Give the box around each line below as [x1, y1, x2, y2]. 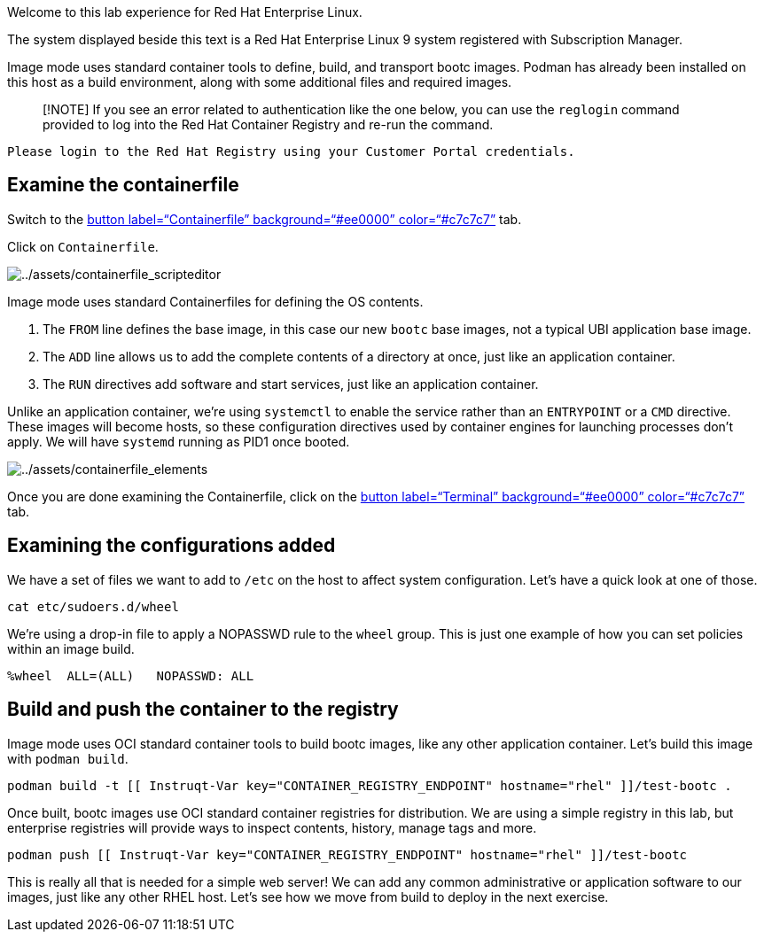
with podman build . [7, 750, 129, 766]
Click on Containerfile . [7, 238, 159, 254]
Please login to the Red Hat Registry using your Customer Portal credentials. [7, 144, 575, 159]
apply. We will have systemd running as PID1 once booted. [7, 433, 350, 449]
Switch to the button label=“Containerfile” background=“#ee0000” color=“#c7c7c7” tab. [7, 211, 522, 227]
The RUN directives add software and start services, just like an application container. [43, 376, 539, 392]
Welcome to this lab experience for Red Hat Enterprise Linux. [7, 4, 363, 19]
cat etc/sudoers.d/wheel [7, 599, 179, 614]
